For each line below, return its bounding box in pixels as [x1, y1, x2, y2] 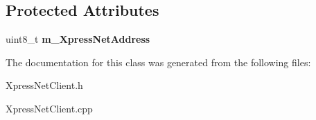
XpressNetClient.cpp [6, 101, 93, 115]
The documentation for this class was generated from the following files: [6, 54, 311, 69]
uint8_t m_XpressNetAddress [6, 32, 150, 46]
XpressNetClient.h [6, 78, 83, 92]
